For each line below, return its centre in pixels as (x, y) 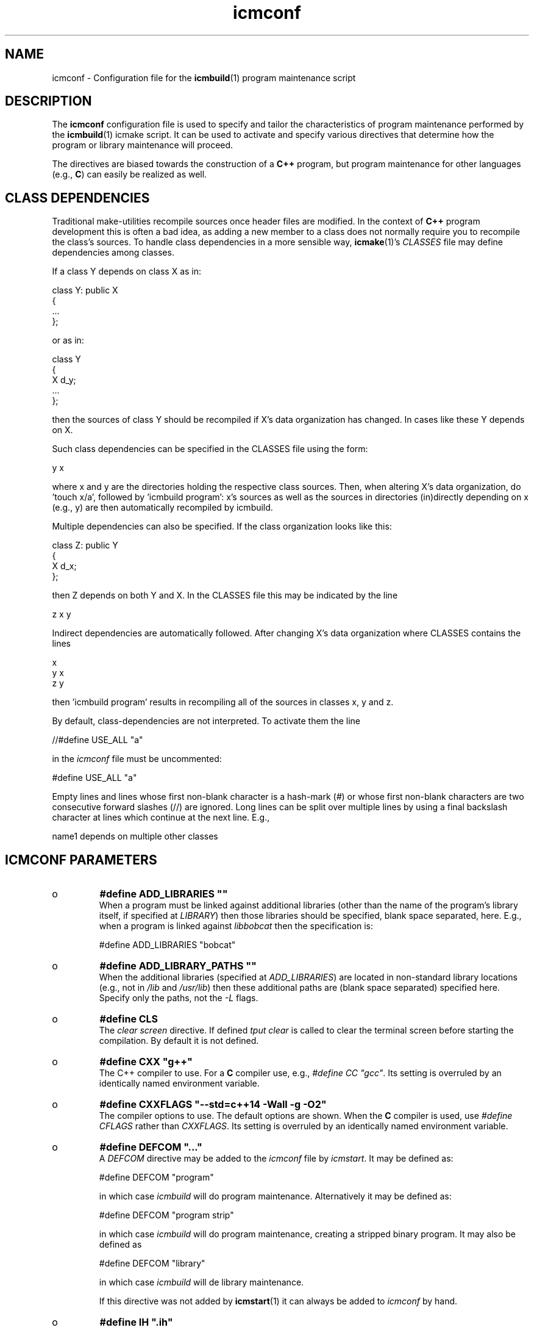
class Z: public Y (85, 545)
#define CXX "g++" (146, 1062)
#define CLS (129, 1019)
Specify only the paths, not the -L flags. (179, 998)
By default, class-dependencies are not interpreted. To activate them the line (206, 721)
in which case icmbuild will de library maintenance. (201, 1282)
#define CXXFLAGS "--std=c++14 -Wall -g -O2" (213, 1105)
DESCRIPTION (48, 101)
